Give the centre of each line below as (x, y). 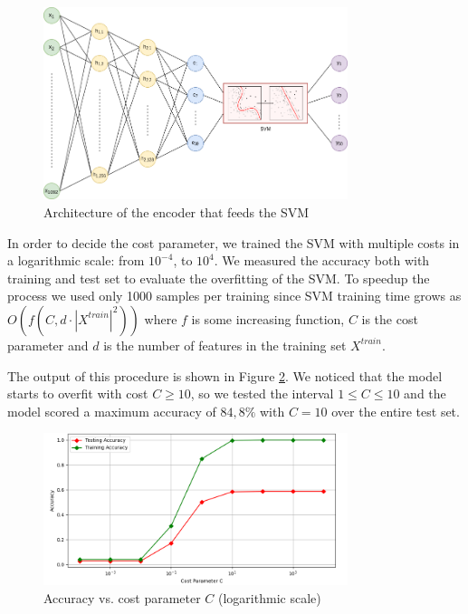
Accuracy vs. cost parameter (122, 597)
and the (425, 393)
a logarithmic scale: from (76, 260)
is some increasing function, (268, 318)
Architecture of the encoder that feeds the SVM (177, 211)
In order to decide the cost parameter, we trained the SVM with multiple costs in (234, 242)
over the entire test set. (396, 411)
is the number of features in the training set (225, 345)
